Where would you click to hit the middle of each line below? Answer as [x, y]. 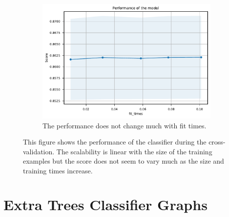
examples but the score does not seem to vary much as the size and [124, 161]
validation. [39, 151]
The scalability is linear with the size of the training [134, 151]
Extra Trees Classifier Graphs [105, 204]
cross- [217, 142]
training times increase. [58, 170]
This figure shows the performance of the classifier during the [115, 142]
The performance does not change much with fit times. [125, 125]
